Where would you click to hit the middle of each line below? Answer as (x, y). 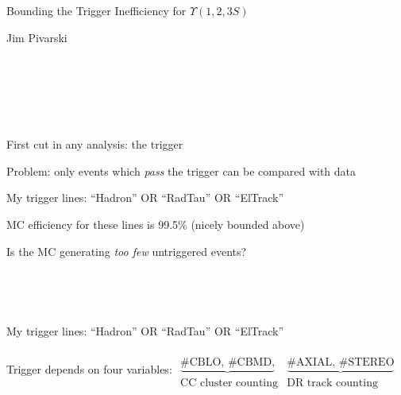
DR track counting (332, 383)
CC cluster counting (229, 383)
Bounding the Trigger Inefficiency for (96, 11)
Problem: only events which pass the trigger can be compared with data (181, 170)
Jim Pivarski (37, 37)
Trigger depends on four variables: (89, 369)
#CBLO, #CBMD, (228, 362)
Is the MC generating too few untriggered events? (127, 251)
